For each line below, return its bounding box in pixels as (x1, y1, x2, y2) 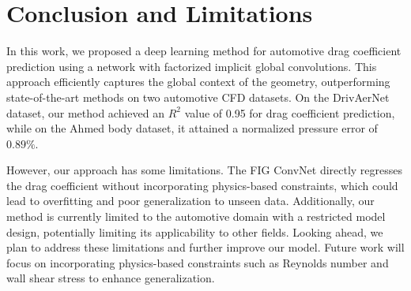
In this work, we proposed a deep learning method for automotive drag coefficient (6, 43, 402, 59)
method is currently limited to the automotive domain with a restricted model (6, 208, 386, 225)
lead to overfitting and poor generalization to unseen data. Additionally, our (6, 192, 375, 209)
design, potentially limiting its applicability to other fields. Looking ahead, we (6, 223, 383, 240)
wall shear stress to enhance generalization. (6, 270, 215, 286)
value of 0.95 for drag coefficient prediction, (184, 104, 395, 121)
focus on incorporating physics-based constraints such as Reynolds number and (6, 254, 389, 270)
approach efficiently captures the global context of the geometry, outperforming (6, 73, 390, 90)
